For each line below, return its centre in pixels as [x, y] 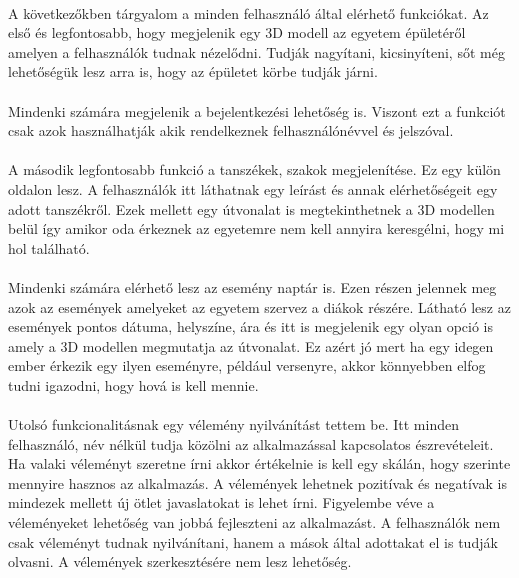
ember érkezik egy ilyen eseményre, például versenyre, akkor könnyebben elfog [247, 365]
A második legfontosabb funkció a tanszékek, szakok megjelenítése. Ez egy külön [254, 169]
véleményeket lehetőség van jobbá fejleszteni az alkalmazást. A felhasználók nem [254, 522]
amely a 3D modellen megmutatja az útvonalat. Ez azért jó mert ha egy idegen [251, 345]
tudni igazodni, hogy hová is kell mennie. [133, 384]
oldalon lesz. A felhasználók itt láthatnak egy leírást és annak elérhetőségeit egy [253, 188]
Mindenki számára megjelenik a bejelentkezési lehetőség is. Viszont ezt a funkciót [257, 110]
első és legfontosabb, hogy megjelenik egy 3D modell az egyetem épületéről [237, 32]
